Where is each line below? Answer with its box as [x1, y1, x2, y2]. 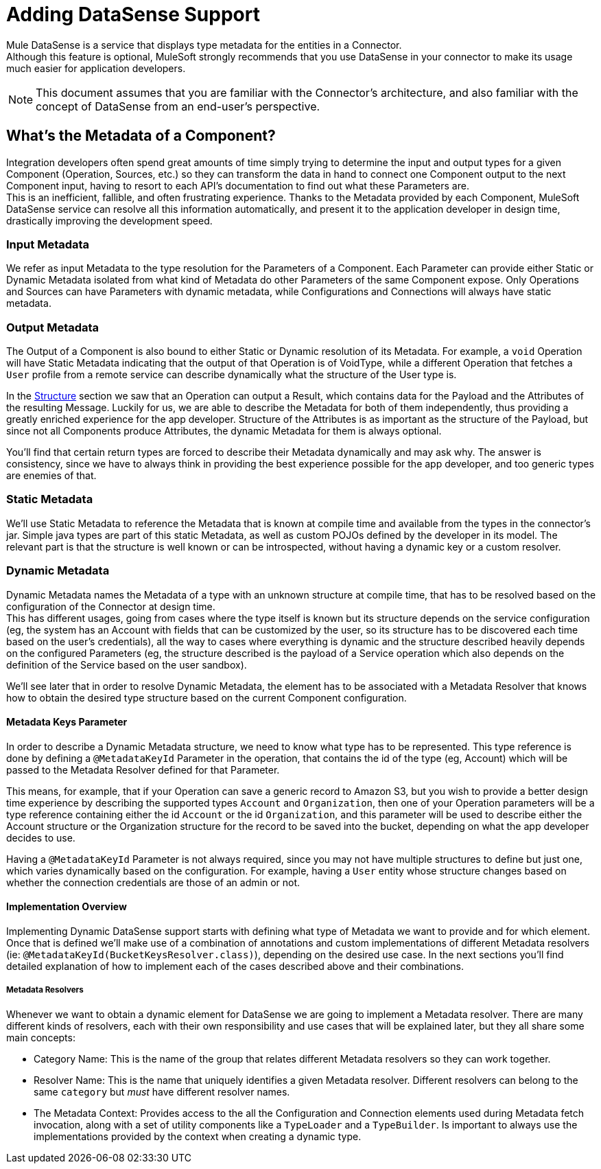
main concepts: [6, 1031, 75, 1043]
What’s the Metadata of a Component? [6, 127, 276, 145]
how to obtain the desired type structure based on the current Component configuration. [6, 691, 407, 704]
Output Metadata [6, 320, 99, 334]
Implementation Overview [6, 901, 127, 913]
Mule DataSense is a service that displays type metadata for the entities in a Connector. [6, 38, 402, 51]
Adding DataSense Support [6, 3, 260, 26]
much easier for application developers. [6, 62, 186, 74]
